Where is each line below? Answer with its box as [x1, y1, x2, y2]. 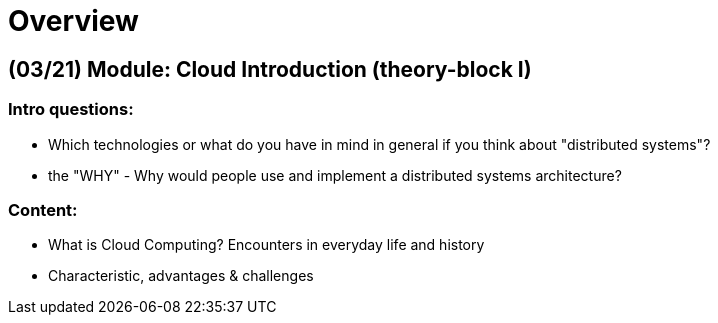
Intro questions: [8, 99, 134, 120]
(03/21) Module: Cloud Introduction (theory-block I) [8, 56, 532, 82]
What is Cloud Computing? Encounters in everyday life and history [48, 236, 485, 254]
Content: [8, 199, 78, 220]
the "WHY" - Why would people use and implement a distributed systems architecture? [48, 166, 622, 184]
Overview [8, 4, 139, 38]
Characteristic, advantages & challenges [48, 267, 314, 285]
